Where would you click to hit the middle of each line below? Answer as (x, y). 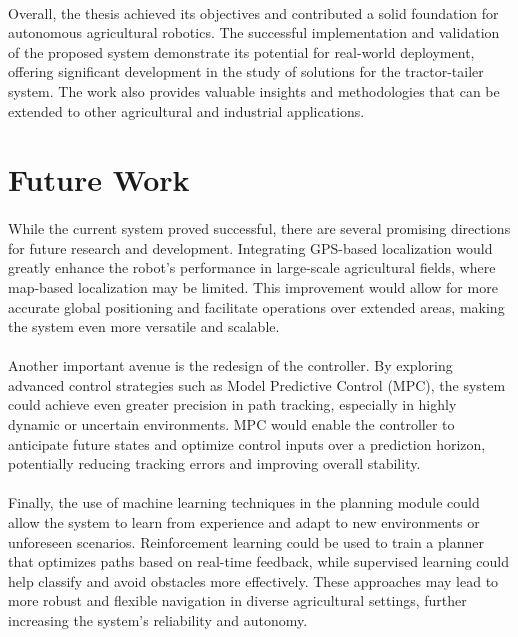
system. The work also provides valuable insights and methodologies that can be (254, 90)
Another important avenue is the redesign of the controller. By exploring (230, 365)
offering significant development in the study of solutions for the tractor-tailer (246, 71)
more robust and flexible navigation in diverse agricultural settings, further (237, 600)
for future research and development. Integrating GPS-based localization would (250, 247)
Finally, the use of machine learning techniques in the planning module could (244, 502)
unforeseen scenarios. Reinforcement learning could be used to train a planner (246, 541)
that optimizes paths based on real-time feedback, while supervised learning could (259, 561)
